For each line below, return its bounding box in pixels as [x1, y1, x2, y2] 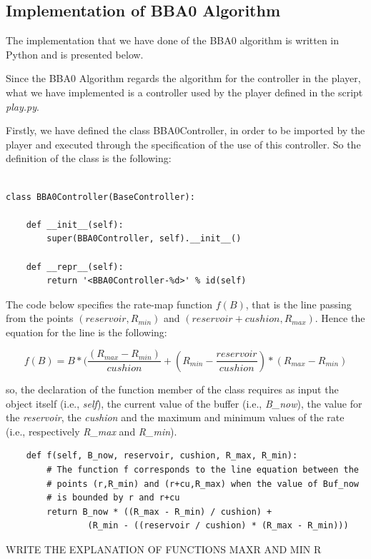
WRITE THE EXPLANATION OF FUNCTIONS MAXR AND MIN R [6, 541, 322, 556]
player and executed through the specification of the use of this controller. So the [6, 136, 361, 151]
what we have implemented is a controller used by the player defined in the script [6, 84, 363, 99]
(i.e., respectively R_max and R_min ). [6, 423, 177, 438]
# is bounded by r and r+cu [46, 493, 180, 503]
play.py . [6, 99, 39, 114]
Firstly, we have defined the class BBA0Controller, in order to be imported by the [6, 123, 365, 138]
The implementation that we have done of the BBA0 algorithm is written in [6, 33, 340, 48]
